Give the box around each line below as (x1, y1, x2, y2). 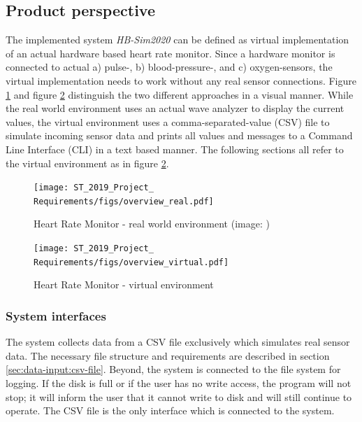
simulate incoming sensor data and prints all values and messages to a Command (6, 128, 353, 143)
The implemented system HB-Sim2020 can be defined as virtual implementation (6, 32, 349, 47)
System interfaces (6, 307, 106, 324)
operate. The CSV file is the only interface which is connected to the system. (6, 403, 335, 418)
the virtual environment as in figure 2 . (6, 155, 169, 170)
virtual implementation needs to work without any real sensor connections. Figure (6, 73, 356, 87)
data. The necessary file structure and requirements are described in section (6, 348, 330, 363)
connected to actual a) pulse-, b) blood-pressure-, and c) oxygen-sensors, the (6, 59, 333, 74)
